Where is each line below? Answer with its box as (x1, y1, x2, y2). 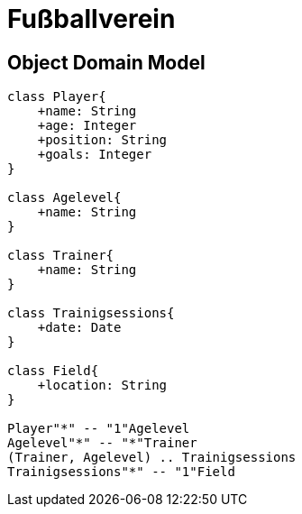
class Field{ (7, 363, 99, 379)
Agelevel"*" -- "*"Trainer (7, 436, 197, 451)
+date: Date (37, 320, 122, 335)
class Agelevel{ (7, 190, 122, 206)
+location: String (37, 378, 168, 393)
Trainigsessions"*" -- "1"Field (7, 464, 235, 480)
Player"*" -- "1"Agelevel (7, 421, 190, 436)
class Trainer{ (7, 248, 114, 263)
